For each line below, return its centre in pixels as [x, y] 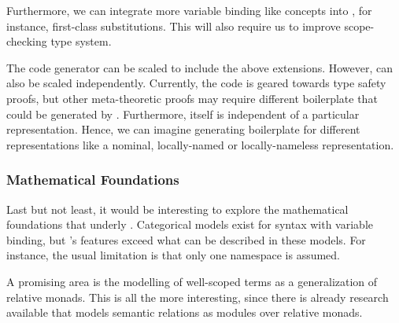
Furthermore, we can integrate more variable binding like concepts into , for [189, 10]
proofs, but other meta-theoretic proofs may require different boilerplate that [192, 98]
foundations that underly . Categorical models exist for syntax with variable [190, 224]
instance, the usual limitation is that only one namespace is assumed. [174, 255]
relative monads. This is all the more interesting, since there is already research [198, 297]
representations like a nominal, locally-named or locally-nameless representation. [200, 144]
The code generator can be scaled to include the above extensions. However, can [200, 67]
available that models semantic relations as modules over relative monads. [185, 312]
